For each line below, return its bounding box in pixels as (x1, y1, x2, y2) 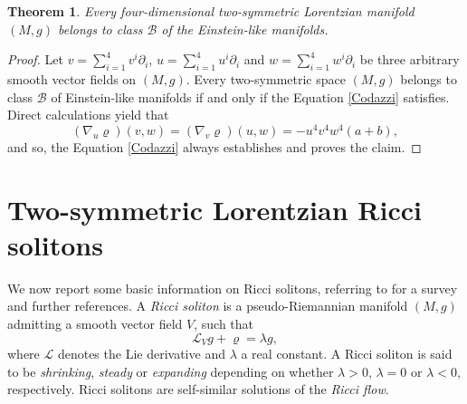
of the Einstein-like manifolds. (161, 19, 329, 38)
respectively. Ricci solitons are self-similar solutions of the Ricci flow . (7, 380, 389, 399)
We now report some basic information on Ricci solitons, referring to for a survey (7, 278, 458, 297)
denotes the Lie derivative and (57, 343, 225, 362)
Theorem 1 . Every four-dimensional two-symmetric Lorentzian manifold (7, 2, 415, 20)
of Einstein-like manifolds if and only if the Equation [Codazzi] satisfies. (51, 87, 450, 106)
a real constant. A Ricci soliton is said (241, 343, 453, 362)
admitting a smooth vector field (7, 313, 183, 332)
